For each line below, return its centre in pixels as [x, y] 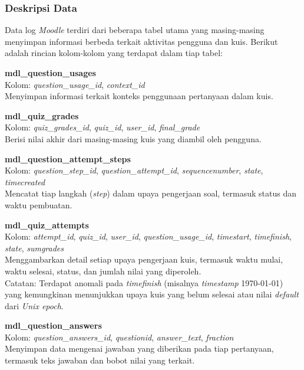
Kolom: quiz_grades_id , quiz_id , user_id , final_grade [103, 127]
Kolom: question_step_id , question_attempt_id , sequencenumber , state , [134, 170]
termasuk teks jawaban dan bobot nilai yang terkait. [100, 360]
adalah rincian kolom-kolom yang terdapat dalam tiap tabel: [114, 53]
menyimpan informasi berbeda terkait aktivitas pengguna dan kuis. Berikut [141, 41]
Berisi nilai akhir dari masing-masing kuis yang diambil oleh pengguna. [133, 138]
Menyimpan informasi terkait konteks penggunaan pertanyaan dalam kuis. [139, 96]
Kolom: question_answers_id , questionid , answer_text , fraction [119, 337]
